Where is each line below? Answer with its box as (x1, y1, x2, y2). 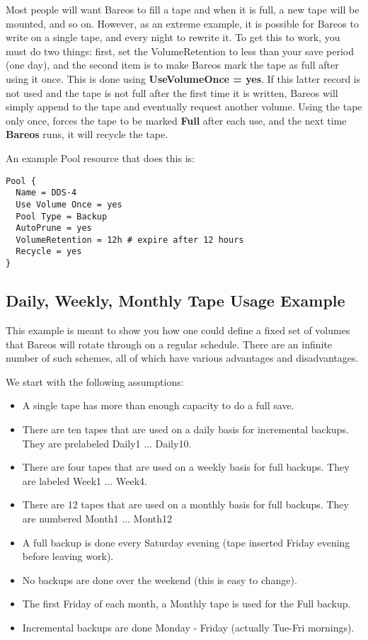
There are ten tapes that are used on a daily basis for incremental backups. (22, 421, 349, 436)
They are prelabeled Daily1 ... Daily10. (22, 435, 192, 450)
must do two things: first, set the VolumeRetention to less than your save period (6, 43, 354, 58)
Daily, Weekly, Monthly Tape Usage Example (6, 290, 345, 312)
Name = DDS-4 (16, 188, 77, 198)
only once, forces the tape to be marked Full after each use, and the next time (6, 113, 347, 127)
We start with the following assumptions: (6, 374, 184, 389)
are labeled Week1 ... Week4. (22, 473, 148, 488)
